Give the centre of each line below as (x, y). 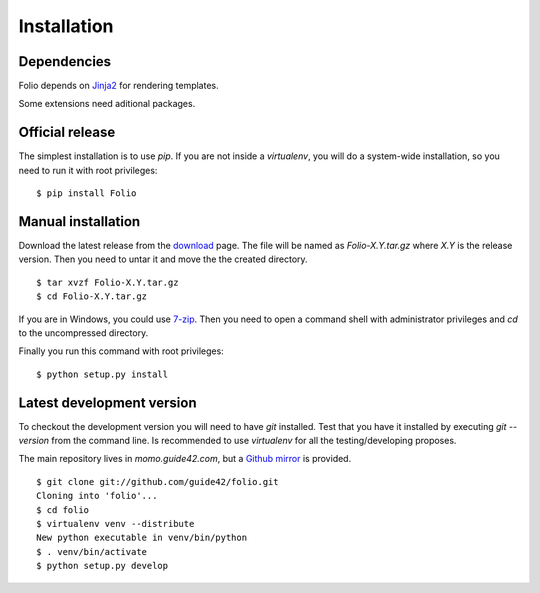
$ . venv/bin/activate (92, 551)
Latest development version (107, 402)
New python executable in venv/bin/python (142, 538)
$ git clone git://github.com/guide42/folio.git (157, 481)
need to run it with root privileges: (88, 170)
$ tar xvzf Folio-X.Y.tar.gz (107, 282)
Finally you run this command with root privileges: (121, 351)
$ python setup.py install (102, 374)
